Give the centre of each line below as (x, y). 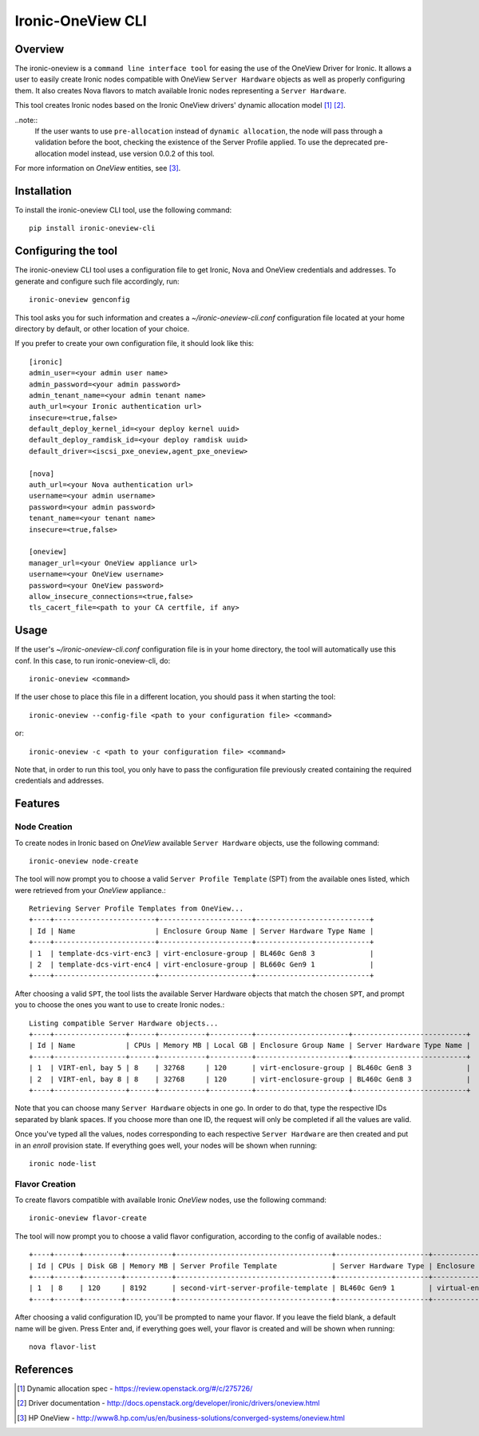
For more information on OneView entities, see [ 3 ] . (98, 169)
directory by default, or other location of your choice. (102, 328)
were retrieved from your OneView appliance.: (91, 890)
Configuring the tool (66, 251)
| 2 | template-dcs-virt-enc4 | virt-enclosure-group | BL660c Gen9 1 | (202, 965)
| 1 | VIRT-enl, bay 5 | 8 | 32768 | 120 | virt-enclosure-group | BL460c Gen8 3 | (250, 1068)
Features (37, 804)
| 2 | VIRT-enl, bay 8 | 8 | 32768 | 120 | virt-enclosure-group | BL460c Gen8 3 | (250, 1079)
